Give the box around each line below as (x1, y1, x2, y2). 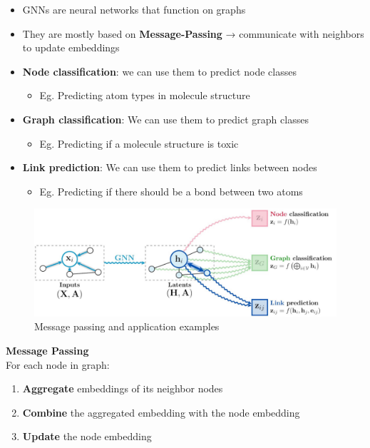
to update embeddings (22, 40, 120, 55)
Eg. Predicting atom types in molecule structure (39, 88, 250, 103)
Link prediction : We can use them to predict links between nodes (22, 160, 317, 175)
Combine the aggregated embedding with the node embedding (22, 404, 300, 419)
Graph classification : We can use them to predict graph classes (22, 111, 309, 126)
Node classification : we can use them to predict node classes (22, 63, 297, 78)
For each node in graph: (6, 357, 110, 372)
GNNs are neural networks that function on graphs (22, 2, 246, 16)
